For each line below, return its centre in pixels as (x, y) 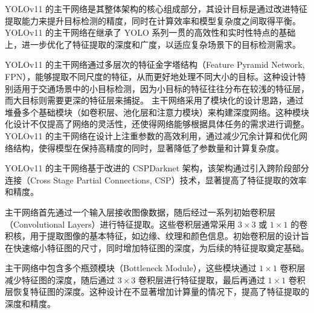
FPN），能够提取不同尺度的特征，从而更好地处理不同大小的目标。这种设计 (151, 76)
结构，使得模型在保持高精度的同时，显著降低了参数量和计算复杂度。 (148, 147)
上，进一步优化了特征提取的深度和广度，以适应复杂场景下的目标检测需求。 (153, 44)
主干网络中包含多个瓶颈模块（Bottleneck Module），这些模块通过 (131, 268)
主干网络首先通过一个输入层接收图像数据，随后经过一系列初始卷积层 (140, 212)
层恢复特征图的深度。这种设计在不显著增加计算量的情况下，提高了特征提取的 (157, 292)
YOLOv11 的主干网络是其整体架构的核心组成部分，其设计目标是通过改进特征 (156, 8)
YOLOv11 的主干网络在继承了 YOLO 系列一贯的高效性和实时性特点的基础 (150, 32)
